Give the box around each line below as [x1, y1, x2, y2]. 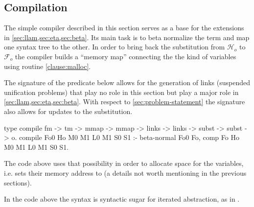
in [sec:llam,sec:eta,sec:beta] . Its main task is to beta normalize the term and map [4, 32, 250, 42]
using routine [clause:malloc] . [4, 61, 91, 71]
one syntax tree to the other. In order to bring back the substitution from [4, 42, 225, 52]
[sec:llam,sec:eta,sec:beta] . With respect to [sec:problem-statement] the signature [4, 96, 245, 107]
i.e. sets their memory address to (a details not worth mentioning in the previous [4, 167, 247, 178]
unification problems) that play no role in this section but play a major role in [4, 87, 239, 97]
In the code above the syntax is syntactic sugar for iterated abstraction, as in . [4, 194, 240, 204]
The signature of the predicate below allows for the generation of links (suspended [4, 77, 250, 88]
